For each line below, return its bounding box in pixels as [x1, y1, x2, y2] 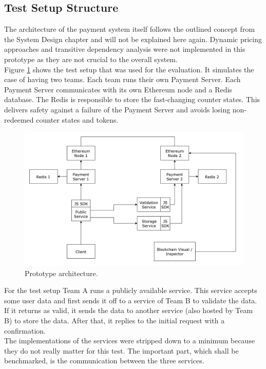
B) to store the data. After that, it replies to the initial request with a [4, 315, 225, 325]
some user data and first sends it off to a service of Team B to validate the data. [4, 295, 257, 305]
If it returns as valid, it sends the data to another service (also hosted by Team [4, 305, 253, 316]
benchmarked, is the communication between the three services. [4, 355, 204, 366]
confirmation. [4, 325, 46, 336]
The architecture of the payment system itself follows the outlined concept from [4, 24, 255, 34]
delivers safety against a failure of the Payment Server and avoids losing [4, 104, 231, 114]
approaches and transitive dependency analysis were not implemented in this [4, 44, 245, 54]
